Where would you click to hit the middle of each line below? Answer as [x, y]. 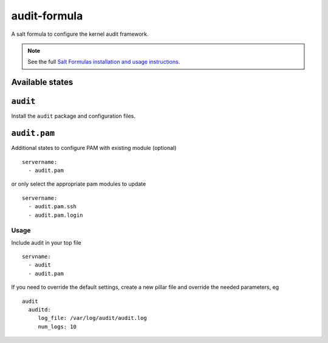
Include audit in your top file [46, 242]
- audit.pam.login [56, 215]
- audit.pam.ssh [53, 207]
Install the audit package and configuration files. [73, 116]
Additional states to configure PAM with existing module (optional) [94, 148]
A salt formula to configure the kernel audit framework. [80, 34]
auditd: [39, 309]
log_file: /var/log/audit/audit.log [92, 318]
